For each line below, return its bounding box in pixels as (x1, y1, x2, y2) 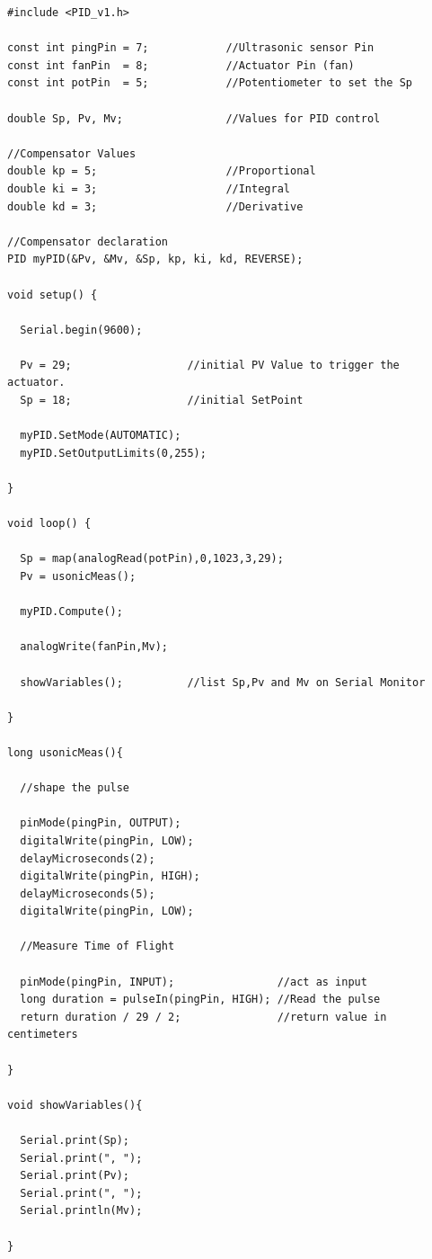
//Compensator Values (7, 147, 137, 160)
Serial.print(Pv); (20, 1169, 130, 1183)
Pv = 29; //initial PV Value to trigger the (20, 358, 400, 371)
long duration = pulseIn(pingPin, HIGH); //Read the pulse (20, 993, 381, 1006)
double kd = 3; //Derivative (7, 200, 304, 213)
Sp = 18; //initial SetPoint (20, 394, 304, 407)
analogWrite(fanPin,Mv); (20, 640, 168, 654)
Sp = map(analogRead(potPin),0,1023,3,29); (20, 552, 284, 566)
